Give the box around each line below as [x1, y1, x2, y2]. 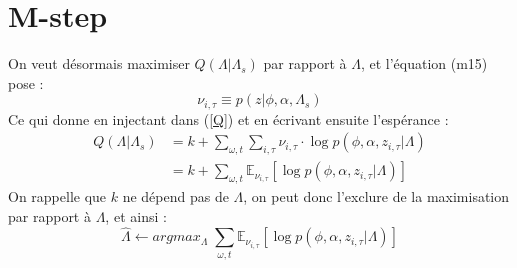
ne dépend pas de [122, 186, 229, 207]
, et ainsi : [105, 205, 167, 226]
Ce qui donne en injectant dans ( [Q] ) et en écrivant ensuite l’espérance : [8, 108, 449, 129]
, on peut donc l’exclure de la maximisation [243, 186, 510, 207]
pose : [8, 72, 44, 93]
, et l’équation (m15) [360, 53, 488, 74]
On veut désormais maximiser [8, 53, 190, 74]
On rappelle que [8, 186, 107, 207]
